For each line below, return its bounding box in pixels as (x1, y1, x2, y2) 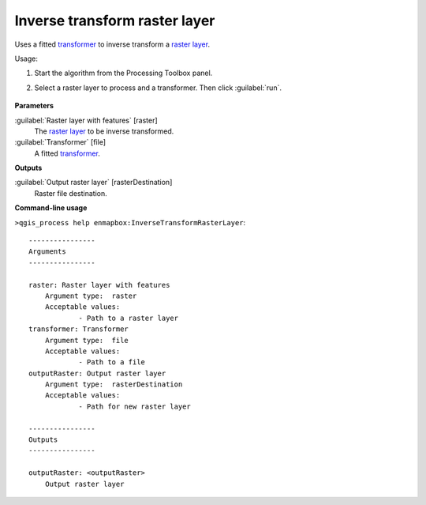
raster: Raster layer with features (28, 281, 170, 289)
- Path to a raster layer (78, 313, 179, 322)
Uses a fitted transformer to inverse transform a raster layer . (14, 40, 211, 49)
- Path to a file (78, 358, 146, 367)
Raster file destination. (34, 188, 107, 198)
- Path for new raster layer (78, 401, 191, 411)
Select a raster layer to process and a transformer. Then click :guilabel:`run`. (34, 83, 282, 92)
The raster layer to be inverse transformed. (34, 126, 174, 136)
